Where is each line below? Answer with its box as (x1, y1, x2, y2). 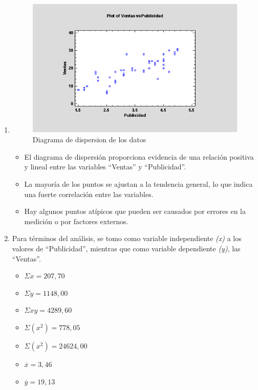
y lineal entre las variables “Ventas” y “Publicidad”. (24, 161, 186, 172)
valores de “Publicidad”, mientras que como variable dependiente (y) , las (12, 243, 241, 254)
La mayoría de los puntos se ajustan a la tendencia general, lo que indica (24, 179, 253, 189)
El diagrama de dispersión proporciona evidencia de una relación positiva (24, 151, 254, 162)
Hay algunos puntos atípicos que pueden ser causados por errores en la (24, 206, 246, 216)
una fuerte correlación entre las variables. (24, 188, 154, 199)
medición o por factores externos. (24, 215, 128, 226)
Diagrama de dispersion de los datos (32, 134, 146, 145)
